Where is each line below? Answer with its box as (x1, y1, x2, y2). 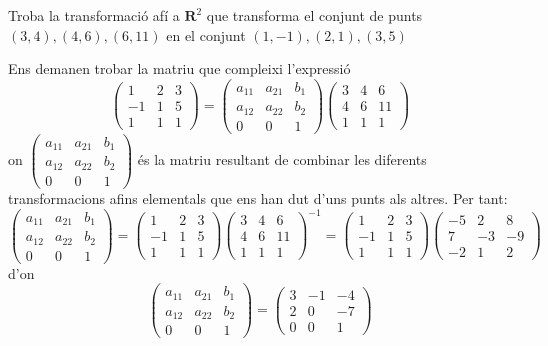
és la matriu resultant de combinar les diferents (137, 148, 427, 169)
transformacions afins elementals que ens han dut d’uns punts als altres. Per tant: (8, 187, 508, 208)
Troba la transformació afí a (8, 5, 180, 25)
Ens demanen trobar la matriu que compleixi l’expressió (8, 58, 351, 79)
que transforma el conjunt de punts (206, 5, 423, 25)
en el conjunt (166, 24, 246, 45)
